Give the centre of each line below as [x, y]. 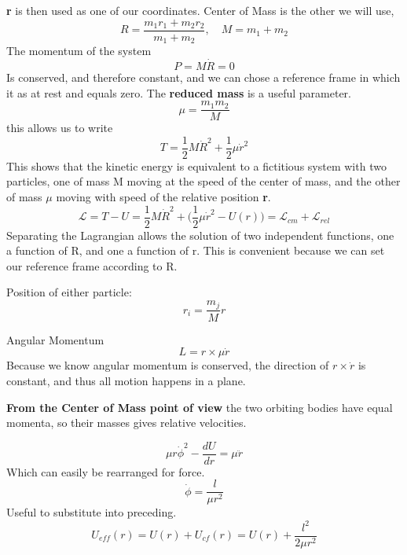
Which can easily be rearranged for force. [106, 471]
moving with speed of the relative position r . [163, 197]
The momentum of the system [79, 51]
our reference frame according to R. [92, 265]
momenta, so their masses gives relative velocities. [126, 423]
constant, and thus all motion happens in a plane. [126, 380]
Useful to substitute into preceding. [92, 512]
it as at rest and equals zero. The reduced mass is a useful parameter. [179, 92]
